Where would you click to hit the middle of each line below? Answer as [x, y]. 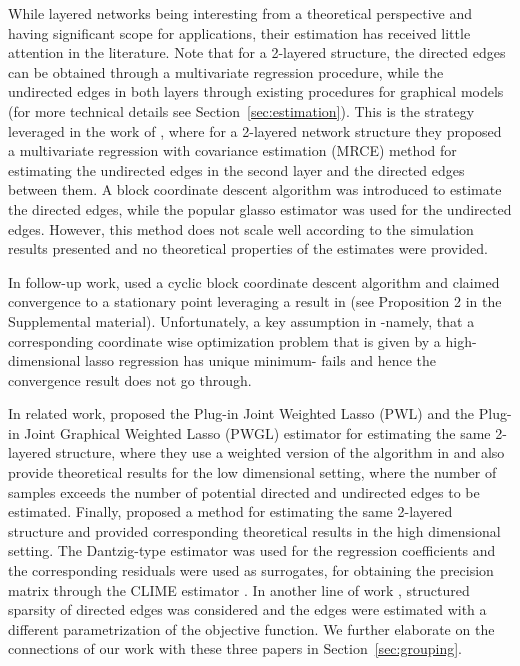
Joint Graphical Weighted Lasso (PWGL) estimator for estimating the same [257, 432]
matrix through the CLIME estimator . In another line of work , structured [239, 589]
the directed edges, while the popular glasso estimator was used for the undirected [260, 208]
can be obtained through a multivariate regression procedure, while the [226, 71]
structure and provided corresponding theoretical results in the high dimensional [254, 530]
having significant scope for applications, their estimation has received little [239, 32]
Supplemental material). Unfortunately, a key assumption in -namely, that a [241, 320]
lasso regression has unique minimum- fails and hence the [260, 360]
